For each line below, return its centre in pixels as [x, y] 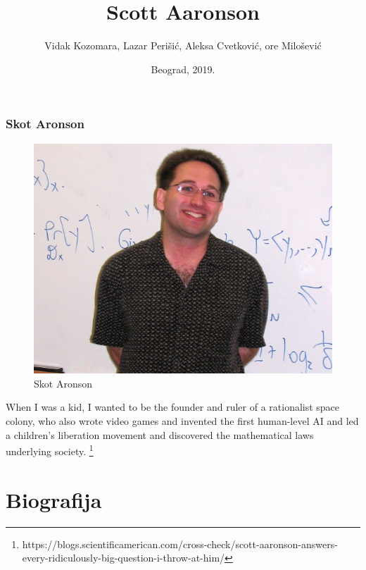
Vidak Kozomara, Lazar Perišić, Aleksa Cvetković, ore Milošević [183, 45]
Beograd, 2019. [183, 69]
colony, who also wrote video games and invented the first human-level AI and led [182, 421]
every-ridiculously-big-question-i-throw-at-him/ [124, 558]
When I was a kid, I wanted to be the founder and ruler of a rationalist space [173, 407]
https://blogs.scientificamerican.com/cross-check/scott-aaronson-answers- [180, 544]
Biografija [54, 499]
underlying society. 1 [50, 450]
